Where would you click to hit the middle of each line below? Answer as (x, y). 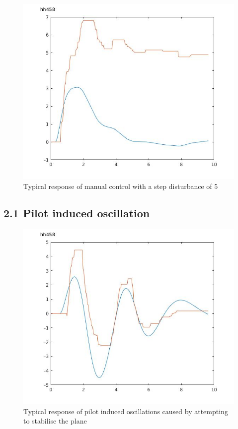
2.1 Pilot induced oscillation (77, 213)
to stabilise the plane (55, 421)
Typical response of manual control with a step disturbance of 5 (121, 186)
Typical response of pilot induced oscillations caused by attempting (126, 411)
